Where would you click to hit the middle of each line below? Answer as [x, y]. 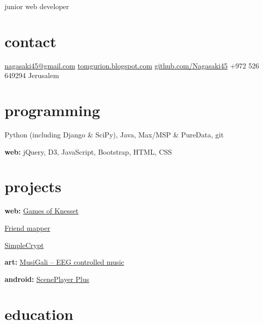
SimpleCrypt [24, 245]
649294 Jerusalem [32, 75]
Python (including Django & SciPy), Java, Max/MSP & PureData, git [114, 135]
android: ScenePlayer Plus [47, 279]
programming [52, 110]
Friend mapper [28, 227]
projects [33, 186]
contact [31, 41]
